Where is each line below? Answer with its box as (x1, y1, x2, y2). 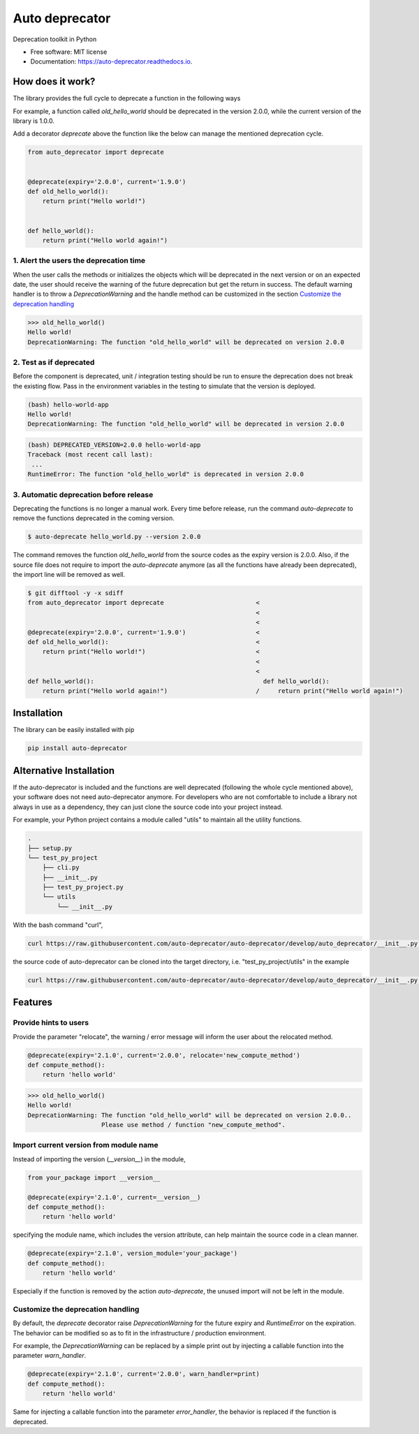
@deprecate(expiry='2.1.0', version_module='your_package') (27, 1249, 238, 1258)
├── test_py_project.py (42, 883, 124, 891)
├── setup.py (27, 844, 73, 852)
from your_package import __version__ (27, 1173, 161, 1182)
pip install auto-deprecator (27, 745, 128, 752)
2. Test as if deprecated (13, 357, 95, 367)
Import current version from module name (13, 1140, 159, 1150)
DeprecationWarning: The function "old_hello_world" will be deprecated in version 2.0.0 (27, 420, 345, 428)
